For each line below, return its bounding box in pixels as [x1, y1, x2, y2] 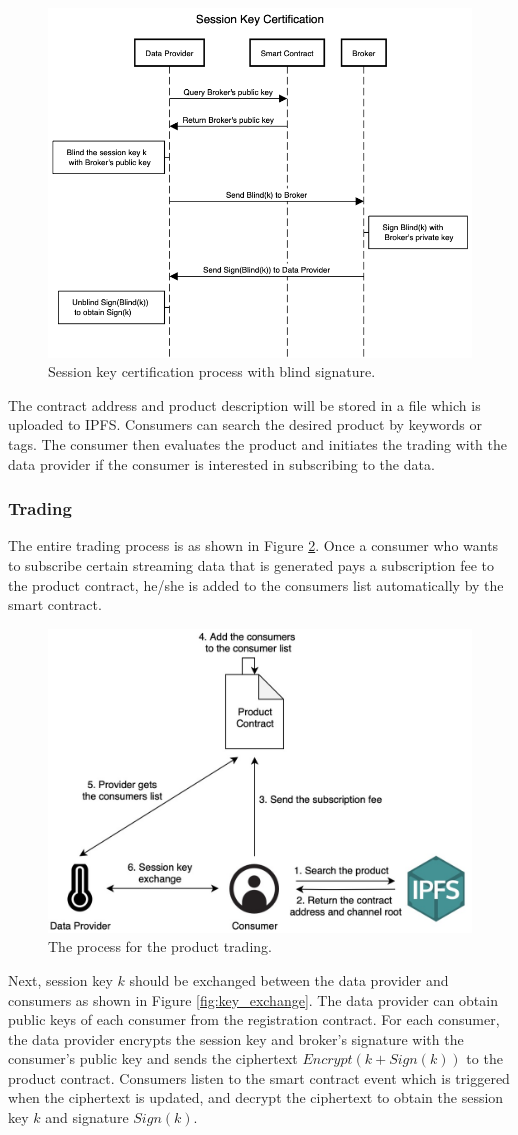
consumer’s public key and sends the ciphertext [8, 1048, 298, 1069]
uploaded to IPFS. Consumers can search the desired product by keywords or [8, 414, 482, 435]
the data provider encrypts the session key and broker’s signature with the [8, 1028, 464, 1049]
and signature [45, 1107, 129, 1128]
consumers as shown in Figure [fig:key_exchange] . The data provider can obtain [8, 989, 498, 1010]
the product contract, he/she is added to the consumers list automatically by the [8, 574, 504, 595]
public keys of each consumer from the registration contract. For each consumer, [8, 1009, 500, 1030]
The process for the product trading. [48, 936, 272, 957]
